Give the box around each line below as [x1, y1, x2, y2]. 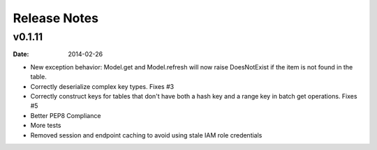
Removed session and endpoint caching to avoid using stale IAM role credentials [30, 131, 263, 139]
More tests [30, 122, 62, 130]
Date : [13, 50, 29, 58]
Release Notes [13, 10, 99, 26]
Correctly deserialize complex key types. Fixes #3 [30, 82, 175, 90]
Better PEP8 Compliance [30, 111, 101, 119]
